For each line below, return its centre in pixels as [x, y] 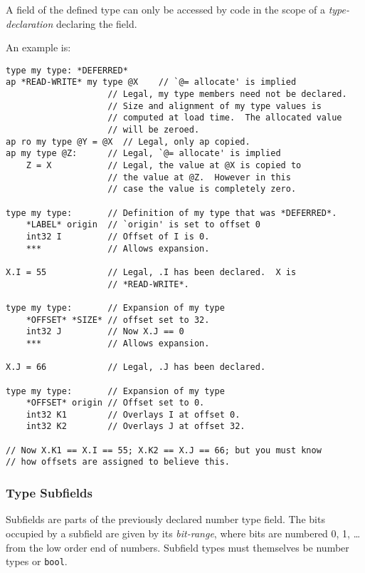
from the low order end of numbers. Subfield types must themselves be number [178, 547]
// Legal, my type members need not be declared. [227, 94]
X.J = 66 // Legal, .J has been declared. [136, 367]
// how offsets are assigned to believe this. [118, 462]
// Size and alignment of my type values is [215, 106]
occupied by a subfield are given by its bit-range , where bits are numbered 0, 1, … [183, 533]
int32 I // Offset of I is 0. [118, 236]
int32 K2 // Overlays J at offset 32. [136, 427]
